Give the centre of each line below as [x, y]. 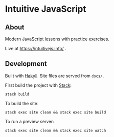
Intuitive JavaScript [46, 9]
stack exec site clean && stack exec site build [56, 112]
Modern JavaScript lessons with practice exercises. [57, 39]
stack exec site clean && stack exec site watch [56, 130]
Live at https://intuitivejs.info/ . [36, 48]
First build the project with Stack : [38, 85]
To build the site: [22, 103]
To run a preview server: [30, 121]
